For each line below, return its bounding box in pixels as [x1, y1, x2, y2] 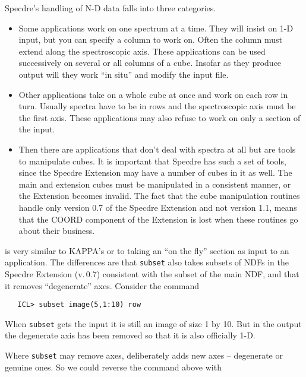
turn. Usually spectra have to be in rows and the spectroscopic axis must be [18, 100, 296, 112]
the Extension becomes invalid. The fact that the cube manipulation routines [18, 189, 300, 202]
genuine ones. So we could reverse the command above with [5, 360, 222, 373]
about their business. [18, 224, 95, 237]
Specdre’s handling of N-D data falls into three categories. [5, 2, 216, 14]
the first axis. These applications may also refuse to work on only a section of [18, 111, 301, 123]
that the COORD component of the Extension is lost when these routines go [18, 213, 298, 225]
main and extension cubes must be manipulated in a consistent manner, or [18, 178, 291, 190]
